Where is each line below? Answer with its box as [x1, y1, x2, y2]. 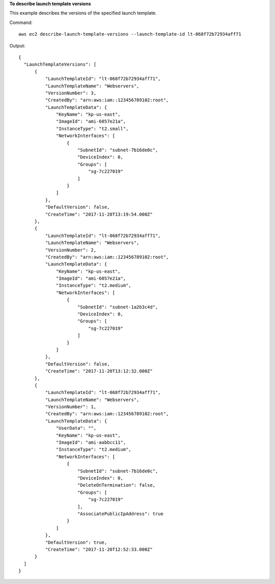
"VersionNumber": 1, [45, 404, 97, 410]
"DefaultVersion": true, [45, 539, 107, 545]
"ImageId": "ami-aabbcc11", [56, 440, 126, 445]
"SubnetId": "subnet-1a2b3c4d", [77, 304, 158, 310]
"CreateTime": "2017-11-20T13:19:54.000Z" [45, 211, 153, 217]
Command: [9, 19, 33, 25]
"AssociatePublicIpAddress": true [77, 511, 164, 517]
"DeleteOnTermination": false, [77, 482, 155, 488]
